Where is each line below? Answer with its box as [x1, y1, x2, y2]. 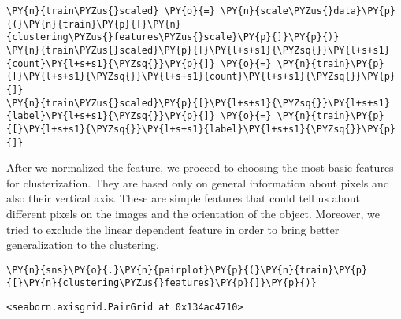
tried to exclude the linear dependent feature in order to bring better [6, 221, 340, 237]
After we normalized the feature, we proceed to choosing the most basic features [6, 159, 394, 176]
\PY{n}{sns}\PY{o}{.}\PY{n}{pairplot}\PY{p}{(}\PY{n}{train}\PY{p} [6, 264, 368, 276]
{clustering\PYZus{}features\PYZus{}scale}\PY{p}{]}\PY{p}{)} [6, 32, 340, 43]
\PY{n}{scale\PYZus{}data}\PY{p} [221, 6, 395, 17]
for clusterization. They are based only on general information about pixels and [6, 174, 390, 191]
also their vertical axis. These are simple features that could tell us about [6, 190, 360, 206]
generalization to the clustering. [6, 236, 159, 253]
